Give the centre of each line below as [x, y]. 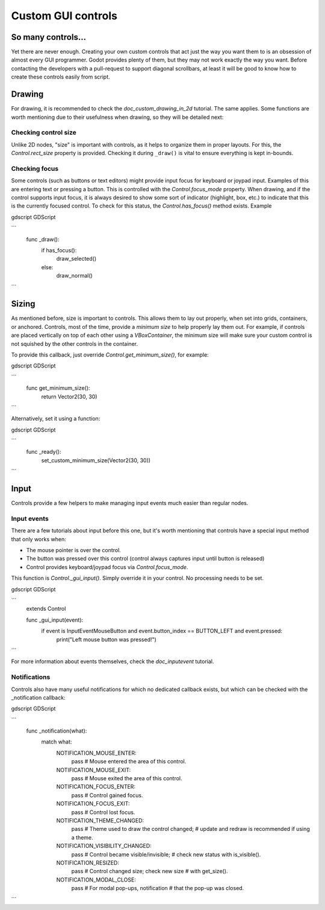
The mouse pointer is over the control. [74, 550]
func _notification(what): [57, 731]
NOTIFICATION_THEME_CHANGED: [100, 820]
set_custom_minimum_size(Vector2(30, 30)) [96, 460]
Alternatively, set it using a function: [56, 419]
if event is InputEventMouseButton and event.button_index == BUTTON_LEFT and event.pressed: [162, 631]
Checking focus [35, 168]
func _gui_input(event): [55, 620]
